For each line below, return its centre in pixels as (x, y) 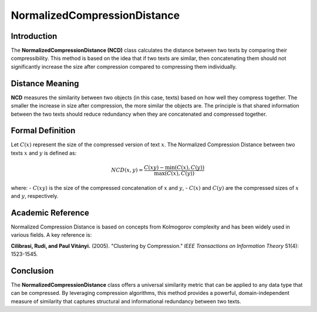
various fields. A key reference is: (51, 235)
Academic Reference (50, 212)
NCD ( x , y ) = (127, 170)
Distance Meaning (45, 83)
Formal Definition (43, 131)
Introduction (34, 36)
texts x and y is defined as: (44, 153)
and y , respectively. (35, 196)
